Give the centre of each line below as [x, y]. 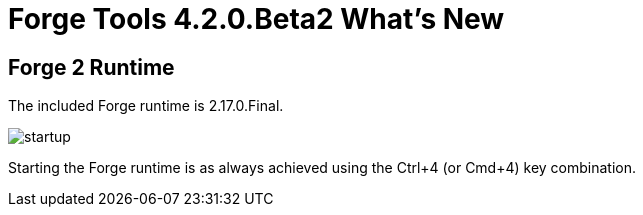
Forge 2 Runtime [91, 67]
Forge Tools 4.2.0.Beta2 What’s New [256, 19]
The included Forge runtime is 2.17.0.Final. [146, 106]
